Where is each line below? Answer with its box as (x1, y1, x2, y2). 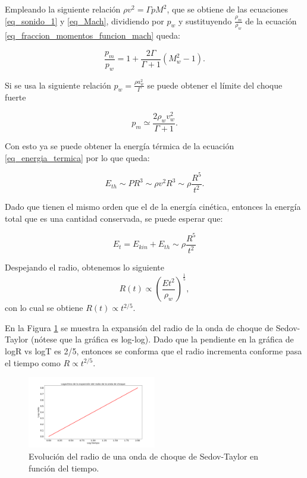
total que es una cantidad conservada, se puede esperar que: (5, 212, 223, 224)
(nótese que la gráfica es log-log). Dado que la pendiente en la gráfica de (30, 333, 294, 345)
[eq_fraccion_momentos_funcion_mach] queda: (5, 29, 180, 42)
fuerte (5, 91, 26, 103)
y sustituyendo (178, 14, 232, 27)
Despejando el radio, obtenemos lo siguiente (5, 261, 165, 273)
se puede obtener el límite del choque (147, 78, 283, 91)
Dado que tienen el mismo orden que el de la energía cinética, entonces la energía (5, 200, 301, 213)
